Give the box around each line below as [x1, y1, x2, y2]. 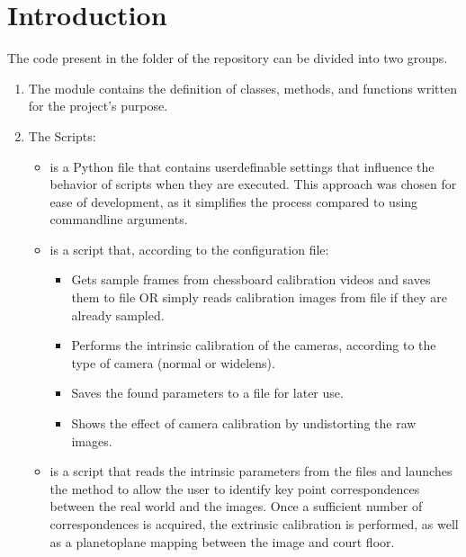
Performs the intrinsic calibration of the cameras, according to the [71, 336, 436, 355]
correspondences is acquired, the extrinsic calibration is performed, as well [49, 515, 459, 533]
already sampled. [71, 305, 165, 324]
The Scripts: [28, 126, 96, 145]
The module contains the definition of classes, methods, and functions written [28, 78, 457, 97]
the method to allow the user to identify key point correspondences [49, 479, 420, 498]
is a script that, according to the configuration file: [49, 239, 329, 258]
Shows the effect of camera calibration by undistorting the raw [71, 414, 417, 433]
